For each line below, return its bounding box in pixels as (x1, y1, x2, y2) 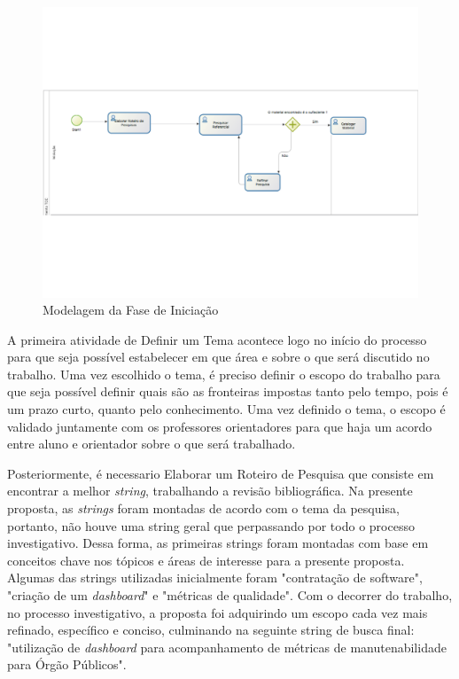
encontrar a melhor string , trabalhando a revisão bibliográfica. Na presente (7, 481, 413, 500)
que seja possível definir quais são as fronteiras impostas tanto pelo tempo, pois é (7, 382, 448, 401)
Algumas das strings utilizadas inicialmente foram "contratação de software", (7, 568, 423, 587)
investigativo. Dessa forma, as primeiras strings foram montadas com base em (7, 534, 429, 552)
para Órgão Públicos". (7, 655, 127, 674)
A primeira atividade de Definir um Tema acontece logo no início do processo (7, 330, 427, 348)
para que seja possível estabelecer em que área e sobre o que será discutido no (7, 347, 430, 366)
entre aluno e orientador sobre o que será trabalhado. (7, 434, 296, 453)
